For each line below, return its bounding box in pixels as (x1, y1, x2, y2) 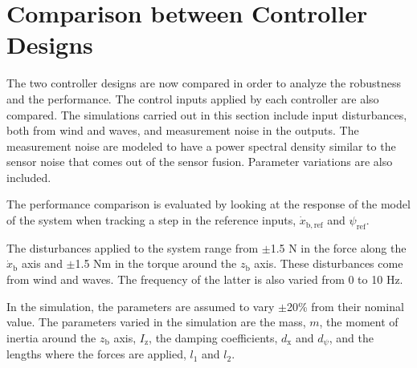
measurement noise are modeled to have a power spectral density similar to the (6, 137, 396, 154)
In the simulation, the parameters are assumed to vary (6, 297, 275, 314)
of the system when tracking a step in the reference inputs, (6, 212, 296, 228)
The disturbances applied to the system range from (6, 239, 259, 256)
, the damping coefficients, (149, 329, 278, 346)
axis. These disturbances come (254, 255, 403, 272)
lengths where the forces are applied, (6, 346, 186, 362)
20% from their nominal (286, 297, 404, 314)
